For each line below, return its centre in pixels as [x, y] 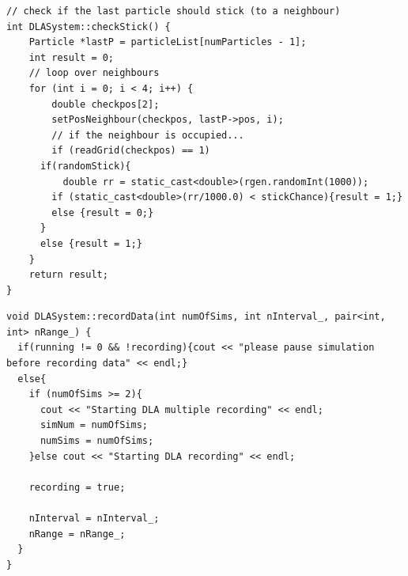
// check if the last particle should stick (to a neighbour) [174, 11]
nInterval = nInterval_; [94, 518]
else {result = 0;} [103, 212]
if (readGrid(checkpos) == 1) [131, 151]
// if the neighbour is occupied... [148, 135]
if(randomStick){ [85, 166]
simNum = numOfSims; [94, 425]
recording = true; [77, 487]
